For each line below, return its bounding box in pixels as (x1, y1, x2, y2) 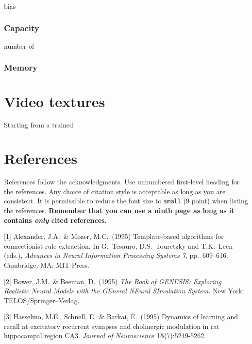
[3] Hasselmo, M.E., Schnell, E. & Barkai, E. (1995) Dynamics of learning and (4, 311, 238, 322)
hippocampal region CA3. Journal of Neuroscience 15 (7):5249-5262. (4, 330, 206, 341)
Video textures (4, 91, 105, 111)
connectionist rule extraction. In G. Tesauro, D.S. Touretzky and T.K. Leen (4, 240, 233, 251)
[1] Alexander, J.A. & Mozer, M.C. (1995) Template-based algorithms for (4, 231, 224, 241)
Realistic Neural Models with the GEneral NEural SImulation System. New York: (4, 286, 244, 296)
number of (4, 40, 34, 51)
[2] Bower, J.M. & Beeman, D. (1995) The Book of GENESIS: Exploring (4, 276, 221, 286)
